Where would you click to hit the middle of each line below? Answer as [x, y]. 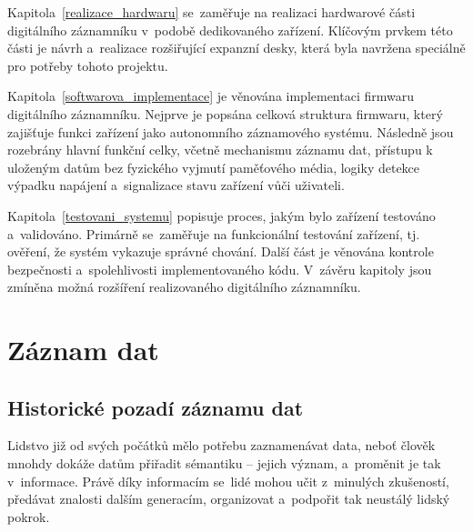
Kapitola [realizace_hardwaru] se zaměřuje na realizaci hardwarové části [211, 12]
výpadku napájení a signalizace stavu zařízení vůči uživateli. [176, 185]
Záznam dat [83, 350]
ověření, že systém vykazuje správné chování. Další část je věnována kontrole [221, 251]
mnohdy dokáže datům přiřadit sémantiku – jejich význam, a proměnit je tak [224, 463]
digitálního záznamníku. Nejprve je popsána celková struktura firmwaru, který [225, 113]
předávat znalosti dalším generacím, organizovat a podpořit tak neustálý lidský [229, 499]
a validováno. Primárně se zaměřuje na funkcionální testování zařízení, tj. [214, 233]
